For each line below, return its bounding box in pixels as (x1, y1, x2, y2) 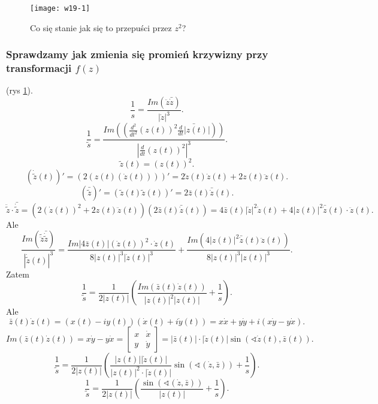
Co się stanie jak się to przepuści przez (30, 21, 172, 34)
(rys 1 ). (6, 84, 33, 97)
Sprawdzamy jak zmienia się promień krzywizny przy (6, 47, 268, 62)
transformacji (6, 61, 72, 76)
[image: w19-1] (30, 4, 90, 13)
